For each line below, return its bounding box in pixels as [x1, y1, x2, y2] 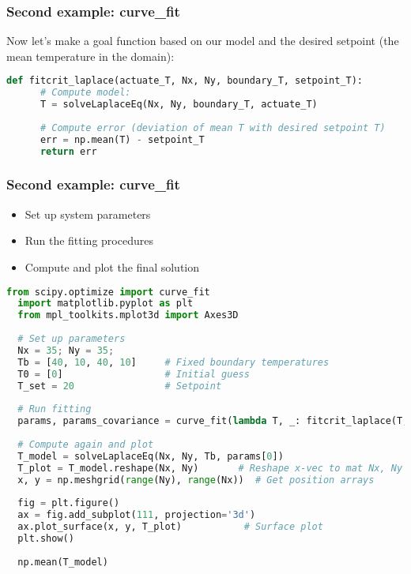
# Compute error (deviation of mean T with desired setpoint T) [40, 122, 386, 133]
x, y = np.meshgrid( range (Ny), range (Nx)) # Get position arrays [17, 474, 375, 486]
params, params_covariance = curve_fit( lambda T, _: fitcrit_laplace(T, [17, 415, 409, 427]
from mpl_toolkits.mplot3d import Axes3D [17, 310, 239, 321]
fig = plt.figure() [17, 497, 120, 509]
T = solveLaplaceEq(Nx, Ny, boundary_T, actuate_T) [40, 99, 318, 111]
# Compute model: [40, 87, 131, 99]
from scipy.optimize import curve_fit [6, 286, 210, 298]
